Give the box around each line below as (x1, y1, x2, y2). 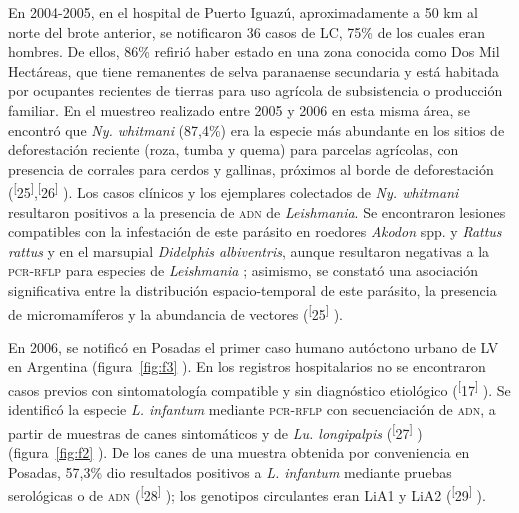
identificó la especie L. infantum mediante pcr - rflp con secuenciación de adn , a (8, 399, 496, 420)
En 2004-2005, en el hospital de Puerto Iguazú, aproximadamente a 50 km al (8, 2, 478, 22)
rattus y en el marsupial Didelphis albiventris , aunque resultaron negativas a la (8, 240, 490, 261)
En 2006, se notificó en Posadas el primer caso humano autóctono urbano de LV (8, 336, 499, 357)
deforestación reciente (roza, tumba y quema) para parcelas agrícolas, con (8, 139, 459, 160)
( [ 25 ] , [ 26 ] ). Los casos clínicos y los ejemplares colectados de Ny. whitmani (8, 179, 459, 202)
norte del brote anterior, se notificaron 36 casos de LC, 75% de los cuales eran (8, 21, 486, 42)
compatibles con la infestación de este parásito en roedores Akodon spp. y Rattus (8, 221, 502, 242)
